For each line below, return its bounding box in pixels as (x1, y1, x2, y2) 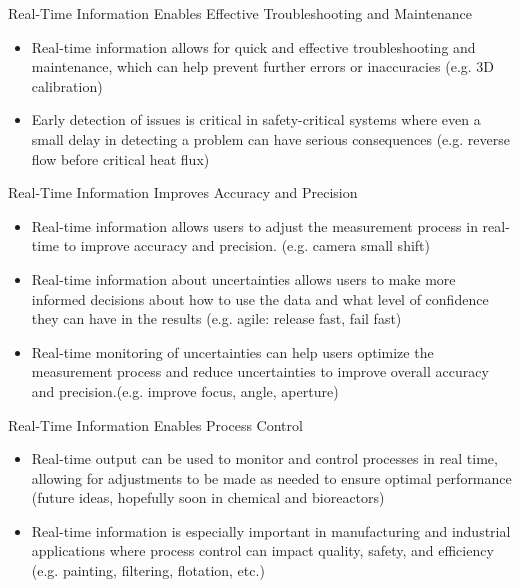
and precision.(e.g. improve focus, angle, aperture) (31, 380, 339, 401)
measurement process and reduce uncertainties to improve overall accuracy (31, 361, 489, 382)
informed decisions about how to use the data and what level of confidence (31, 288, 489, 309)
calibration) (31, 75, 103, 96)
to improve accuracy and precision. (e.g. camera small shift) (63, 235, 430, 256)
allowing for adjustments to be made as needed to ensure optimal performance (31, 467, 512, 488)
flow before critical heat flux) (31, 148, 210, 169)
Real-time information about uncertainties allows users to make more (31, 268, 456, 289)
